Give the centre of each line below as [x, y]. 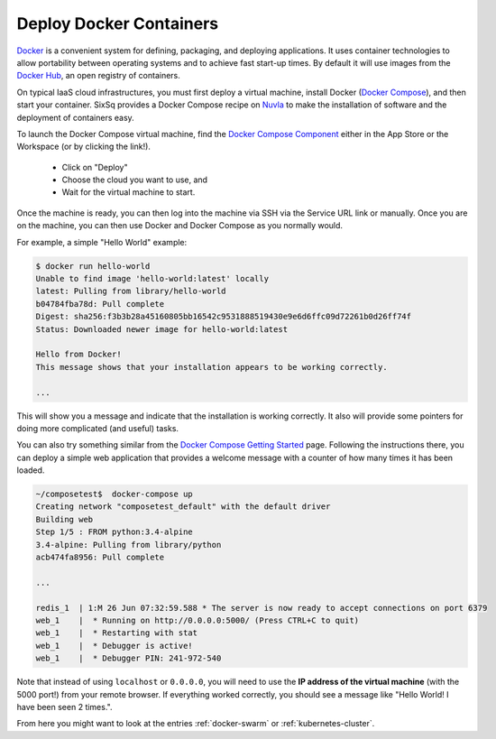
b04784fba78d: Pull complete [100, 304]
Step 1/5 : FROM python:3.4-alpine [114, 532]
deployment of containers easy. [75, 117]
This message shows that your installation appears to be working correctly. [211, 367]
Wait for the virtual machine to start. [129, 192]
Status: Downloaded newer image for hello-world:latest [162, 329]
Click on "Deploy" [95, 167]
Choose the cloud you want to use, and [134, 180]
